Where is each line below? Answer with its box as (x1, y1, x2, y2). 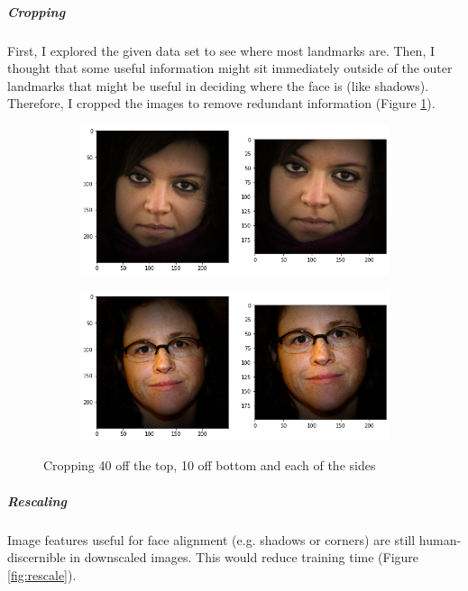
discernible (7, 548, 66, 567)
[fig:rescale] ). (7, 565, 77, 584)
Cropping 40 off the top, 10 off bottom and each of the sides (43, 456, 376, 475)
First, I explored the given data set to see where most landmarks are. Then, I (7, 41, 435, 59)
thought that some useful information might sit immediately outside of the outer (7, 59, 453, 77)
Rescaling (7, 491, 68, 510)
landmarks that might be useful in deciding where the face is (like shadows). (7, 76, 429, 95)
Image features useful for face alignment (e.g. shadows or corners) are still (7, 530, 416, 549)
